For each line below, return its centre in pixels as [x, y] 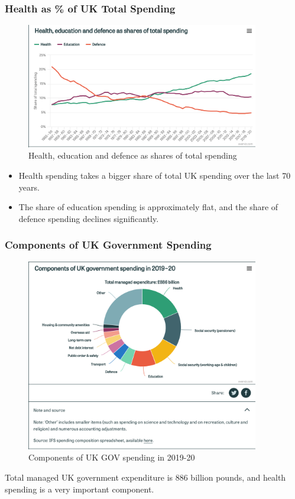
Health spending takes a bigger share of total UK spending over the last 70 [155, 176]
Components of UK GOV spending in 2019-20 [112, 457]
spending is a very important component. [80, 489]
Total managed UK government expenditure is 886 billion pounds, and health [145, 477]
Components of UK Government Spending [108, 245]
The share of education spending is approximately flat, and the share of [148, 207]
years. [29, 187]
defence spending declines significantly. [89, 218]
